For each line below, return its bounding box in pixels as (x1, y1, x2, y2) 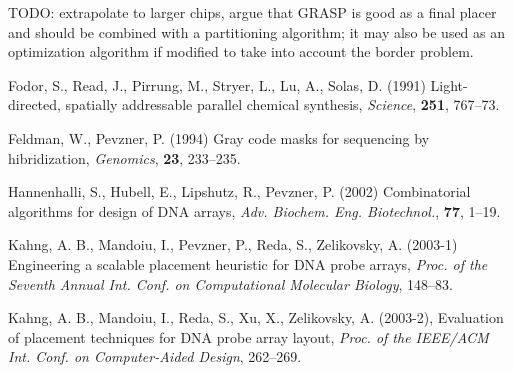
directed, (8, 94, 61, 115)
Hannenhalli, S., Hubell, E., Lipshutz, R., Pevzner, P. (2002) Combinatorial (8, 181, 471, 202)
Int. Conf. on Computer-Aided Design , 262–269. (8, 346, 302, 367)
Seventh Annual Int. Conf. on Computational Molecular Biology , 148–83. (8, 273, 453, 294)
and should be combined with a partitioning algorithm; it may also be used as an (8, 21, 506, 42)
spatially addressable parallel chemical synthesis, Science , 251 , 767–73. (65, 94, 500, 115)
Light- (430, 74, 468, 95)
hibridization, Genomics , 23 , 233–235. (8, 147, 241, 168)
